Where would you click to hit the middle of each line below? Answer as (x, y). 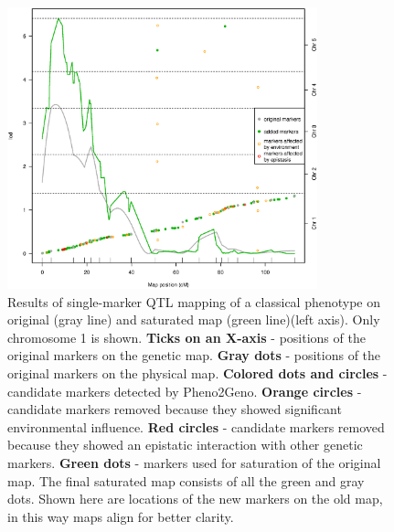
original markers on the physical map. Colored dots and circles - (197, 372)
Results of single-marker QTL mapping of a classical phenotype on (194, 301)
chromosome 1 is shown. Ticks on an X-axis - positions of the (186, 337)
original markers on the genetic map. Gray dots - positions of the (194, 355)
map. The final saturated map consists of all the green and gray (186, 480)
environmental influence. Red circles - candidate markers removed (196, 426)
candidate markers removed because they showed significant (175, 409)
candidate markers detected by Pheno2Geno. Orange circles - (185, 391)
